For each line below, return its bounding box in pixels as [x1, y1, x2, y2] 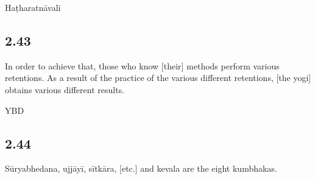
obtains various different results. [5, 83, 125, 96]
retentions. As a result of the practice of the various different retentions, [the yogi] [5, 71, 311, 84]
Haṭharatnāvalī [5, 1, 61, 13]
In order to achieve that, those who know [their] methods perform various [5, 59, 280, 72]
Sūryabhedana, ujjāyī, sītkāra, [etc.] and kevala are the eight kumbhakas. [5, 162, 277, 175]
